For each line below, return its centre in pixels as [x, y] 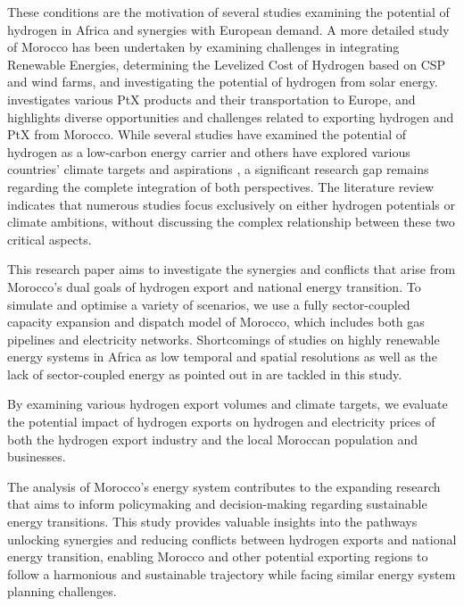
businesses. [37, 457]
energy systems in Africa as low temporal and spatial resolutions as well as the [222, 357]
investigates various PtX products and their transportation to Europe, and [211, 99]
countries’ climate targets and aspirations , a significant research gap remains [218, 169]
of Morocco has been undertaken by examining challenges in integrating [203, 47]
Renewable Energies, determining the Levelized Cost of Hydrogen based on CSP [227, 64]
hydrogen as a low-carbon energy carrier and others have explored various [209, 151]
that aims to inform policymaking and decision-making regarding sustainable [217, 504]
